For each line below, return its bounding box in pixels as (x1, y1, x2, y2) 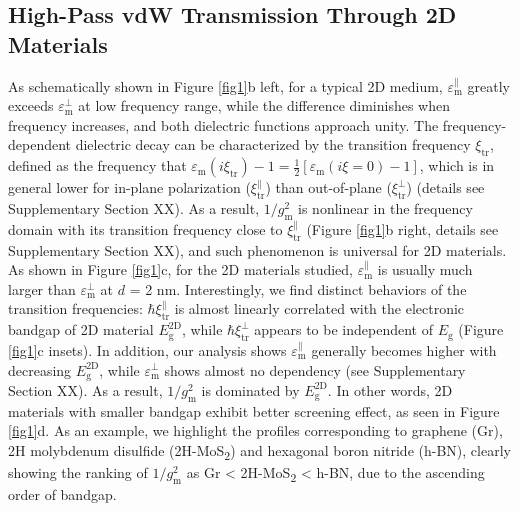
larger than (8, 278, 76, 299)
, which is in (419, 155, 495, 176)
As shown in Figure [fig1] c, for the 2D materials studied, (8, 259, 354, 280)
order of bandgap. (8, 484, 117, 505)
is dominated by (201, 379, 300, 400)
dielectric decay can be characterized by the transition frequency (75, 134, 471, 155)
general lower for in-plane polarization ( (8, 177, 251, 198)
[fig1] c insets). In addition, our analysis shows (8, 339, 287, 360)
